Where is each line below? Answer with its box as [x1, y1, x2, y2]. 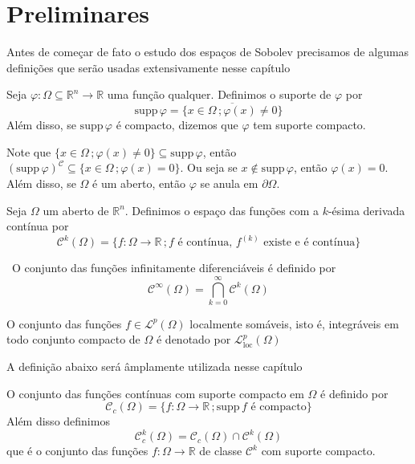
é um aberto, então [92, 174, 185, 191]
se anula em [200, 174, 258, 191]
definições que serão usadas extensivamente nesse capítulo [6, 59, 291, 75]
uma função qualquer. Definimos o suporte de [107, 86, 332, 103]
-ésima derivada [328, 201, 405, 218]
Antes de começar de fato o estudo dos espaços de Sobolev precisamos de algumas [6, 43, 409, 60]
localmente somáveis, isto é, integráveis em [189, 315, 399, 332]
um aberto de [43, 201, 109, 218]
